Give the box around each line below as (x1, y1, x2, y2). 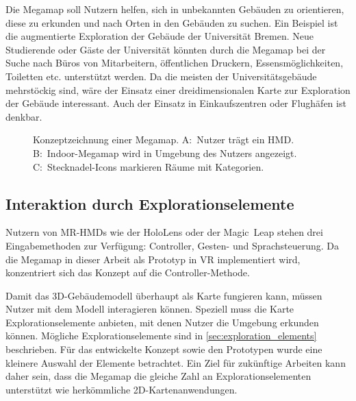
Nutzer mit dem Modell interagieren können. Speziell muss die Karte (5, 302, 294, 316)
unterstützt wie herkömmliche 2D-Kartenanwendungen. (5, 382, 238, 396)
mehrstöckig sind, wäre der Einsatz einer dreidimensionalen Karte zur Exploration (5, 82, 351, 97)
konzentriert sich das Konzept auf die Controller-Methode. (5, 265, 250, 280)
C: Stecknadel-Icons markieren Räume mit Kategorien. (33, 159, 264, 173)
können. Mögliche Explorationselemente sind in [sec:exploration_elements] (5, 328, 317, 343)
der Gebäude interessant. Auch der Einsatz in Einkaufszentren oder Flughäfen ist (5, 96, 346, 110)
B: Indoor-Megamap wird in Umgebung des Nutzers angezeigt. (33, 145, 297, 160)
